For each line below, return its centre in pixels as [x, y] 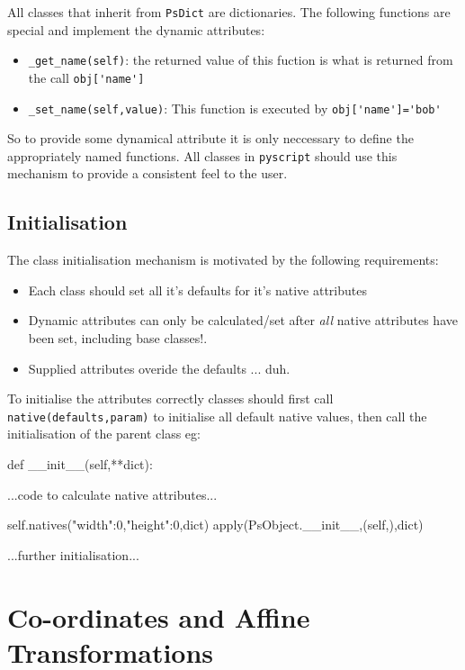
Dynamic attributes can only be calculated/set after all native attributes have [243, 320]
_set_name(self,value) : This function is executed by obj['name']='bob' [235, 108]
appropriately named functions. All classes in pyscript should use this [202, 155]
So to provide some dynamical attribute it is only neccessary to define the [210, 138]
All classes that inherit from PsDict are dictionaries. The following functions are [229, 12]
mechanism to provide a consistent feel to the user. [148, 173]
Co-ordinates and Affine [159, 616]
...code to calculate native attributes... [112, 494]
